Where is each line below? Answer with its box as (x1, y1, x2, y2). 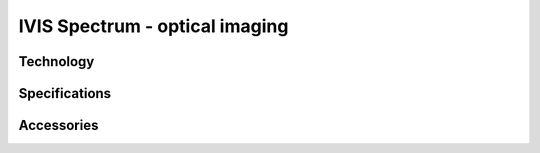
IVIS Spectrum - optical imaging (18, 15, 289, 37)
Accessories (18, 117, 99, 134)
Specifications (18, 85, 112, 102)
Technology (18, 53, 95, 70)
